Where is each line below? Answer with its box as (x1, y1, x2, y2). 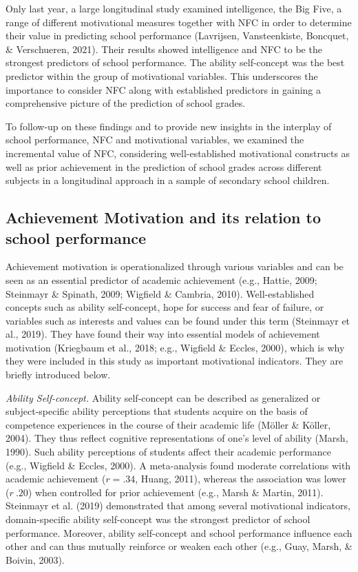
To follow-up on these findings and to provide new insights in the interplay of (6, 119, 332, 133)
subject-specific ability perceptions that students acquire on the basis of (6, 404, 308, 418)
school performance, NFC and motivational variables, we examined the (6, 132, 304, 147)
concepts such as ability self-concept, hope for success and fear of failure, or (6, 300, 324, 314)
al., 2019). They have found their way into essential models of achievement (6, 327, 320, 341)
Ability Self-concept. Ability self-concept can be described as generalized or (6, 390, 321, 405)
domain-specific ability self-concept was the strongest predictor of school (6, 512, 310, 526)
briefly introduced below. (6, 367, 111, 382)
